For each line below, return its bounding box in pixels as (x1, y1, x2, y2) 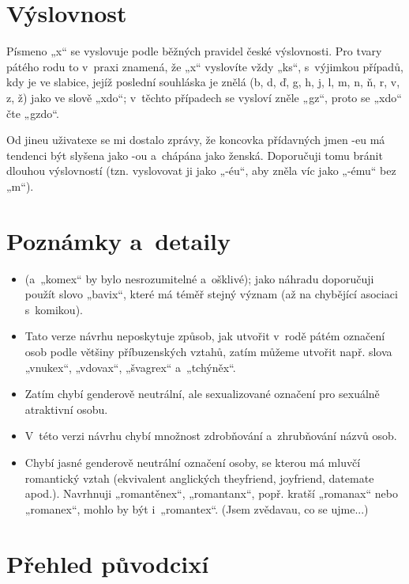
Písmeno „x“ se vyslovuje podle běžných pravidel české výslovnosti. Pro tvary (6, 43, 382, 59)
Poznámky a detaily (6, 224, 231, 256)
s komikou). (24, 301, 83, 317)
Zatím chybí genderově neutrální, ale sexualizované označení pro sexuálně (24, 385, 380, 402)
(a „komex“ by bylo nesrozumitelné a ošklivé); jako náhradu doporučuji (24, 270, 374, 286)
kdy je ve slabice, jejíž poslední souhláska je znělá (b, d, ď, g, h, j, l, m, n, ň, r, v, (6, 74, 400, 90)
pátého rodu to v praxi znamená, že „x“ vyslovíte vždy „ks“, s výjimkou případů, (6, 58, 403, 74)
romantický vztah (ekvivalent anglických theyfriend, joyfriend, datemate (24, 469, 374, 486)
